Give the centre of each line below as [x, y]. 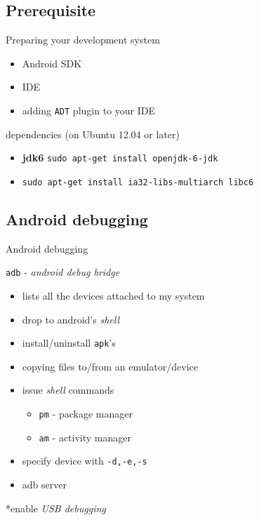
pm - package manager [86, 414]
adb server [44, 484]
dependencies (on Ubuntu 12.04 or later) [93, 134]
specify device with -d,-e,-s [85, 461]
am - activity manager [85, 437]
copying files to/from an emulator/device [110, 366]
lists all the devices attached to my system [113, 295]
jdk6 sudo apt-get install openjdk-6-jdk [120, 158]
